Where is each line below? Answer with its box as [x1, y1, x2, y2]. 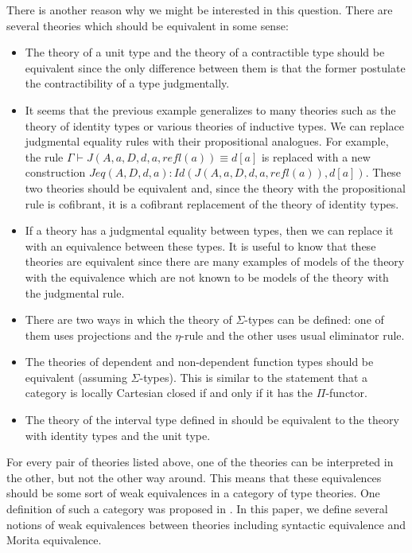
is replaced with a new [261, 148, 371, 165]
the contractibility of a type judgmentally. [25, 75, 230, 92]
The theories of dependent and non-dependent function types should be [25, 353, 374, 370]
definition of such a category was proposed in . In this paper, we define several [6, 500, 388, 517]
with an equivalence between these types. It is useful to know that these [25, 237, 376, 254]
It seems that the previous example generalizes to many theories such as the [25, 101, 396, 118]
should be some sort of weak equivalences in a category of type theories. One [6, 485, 380, 501]
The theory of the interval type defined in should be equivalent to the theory [25, 411, 399, 428]
